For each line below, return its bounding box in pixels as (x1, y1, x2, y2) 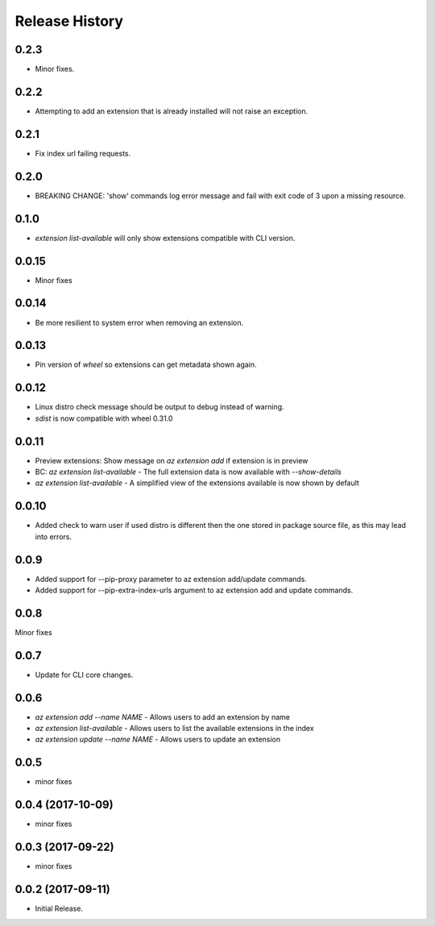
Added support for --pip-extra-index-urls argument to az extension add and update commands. (35, 585, 354, 595)
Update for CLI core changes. (35, 670, 134, 679)
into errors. (35, 532, 72, 542)
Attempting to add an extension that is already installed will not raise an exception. (35, 106, 309, 116)
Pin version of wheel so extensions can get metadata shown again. (35, 359, 257, 370)
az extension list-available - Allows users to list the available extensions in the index (35, 724, 314, 733)
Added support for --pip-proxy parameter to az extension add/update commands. (35, 574, 308, 583)
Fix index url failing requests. (35, 148, 131, 158)
